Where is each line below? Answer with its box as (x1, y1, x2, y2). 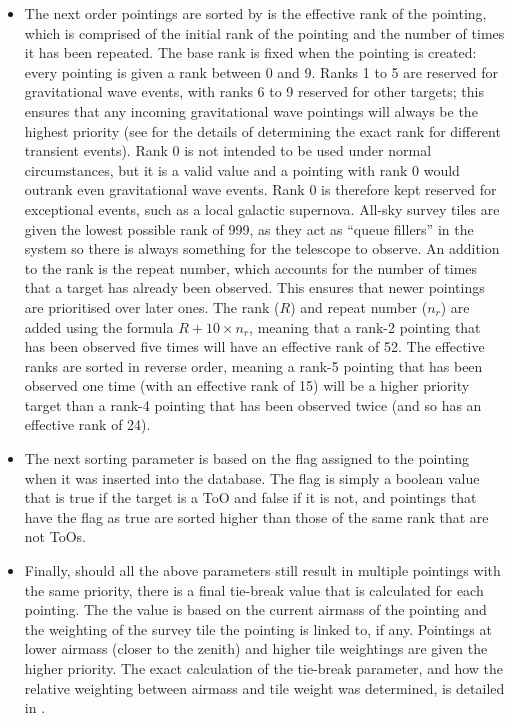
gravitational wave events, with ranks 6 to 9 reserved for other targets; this (24, 81, 484, 102)
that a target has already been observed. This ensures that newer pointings (24, 277, 485, 298)
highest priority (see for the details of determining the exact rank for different (24, 120, 501, 141)
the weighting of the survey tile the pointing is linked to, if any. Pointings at (24, 618, 492, 639)
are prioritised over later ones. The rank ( (24, 296, 280, 317)
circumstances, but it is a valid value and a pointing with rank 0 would (24, 159, 460, 180)
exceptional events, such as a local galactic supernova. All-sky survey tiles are (24, 198, 500, 219)
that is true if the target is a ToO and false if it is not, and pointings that (24, 487, 477, 508)
